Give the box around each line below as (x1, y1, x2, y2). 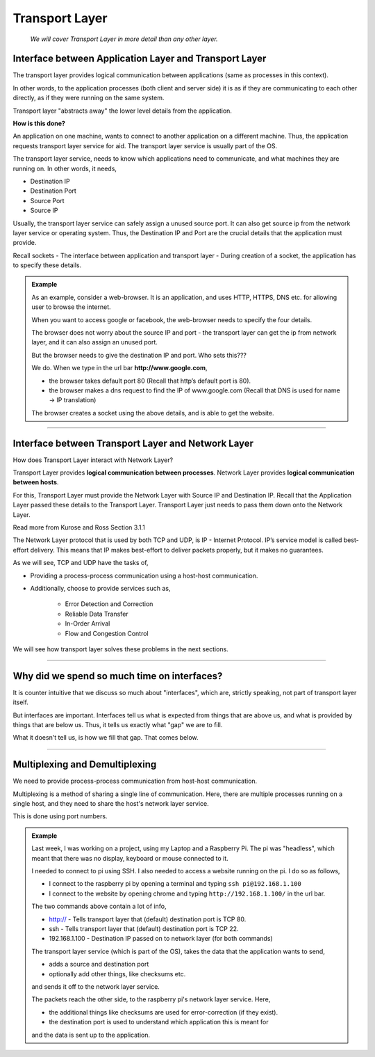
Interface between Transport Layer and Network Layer (12, 437, 253, 449)
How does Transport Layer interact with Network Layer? (12, 456, 174, 464)
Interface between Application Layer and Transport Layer (12, 53, 267, 65)
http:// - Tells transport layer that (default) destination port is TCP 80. (49, 915, 247, 923)
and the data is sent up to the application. (31, 1031, 151, 1039)
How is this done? (12, 119, 66, 128)
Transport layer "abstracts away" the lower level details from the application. (12, 106, 233, 115)
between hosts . (12, 478, 59, 486)
